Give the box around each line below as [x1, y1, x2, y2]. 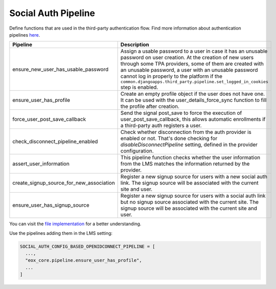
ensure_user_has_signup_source [12, 202, 89, 209]
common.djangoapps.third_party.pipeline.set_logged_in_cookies [120, 79, 268, 85]
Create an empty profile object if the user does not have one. [120, 90, 265, 97]
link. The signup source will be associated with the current [120, 180, 259, 187]
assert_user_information [12, 161, 70, 168]
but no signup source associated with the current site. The [120, 199, 259, 206]
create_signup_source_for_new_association [12, 180, 115, 187]
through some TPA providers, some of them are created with [120, 60, 264, 67]
